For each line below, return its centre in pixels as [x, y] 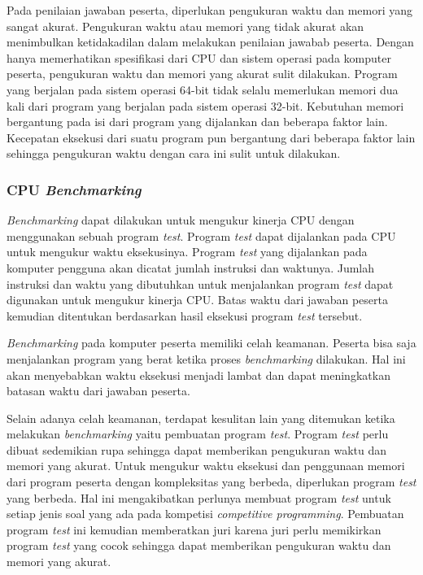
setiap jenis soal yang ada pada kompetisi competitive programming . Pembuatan [205, 514]
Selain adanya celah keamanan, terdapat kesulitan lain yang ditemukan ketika [201, 418]
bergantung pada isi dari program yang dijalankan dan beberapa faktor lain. [197, 122]
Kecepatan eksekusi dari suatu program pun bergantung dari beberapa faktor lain [211, 137]
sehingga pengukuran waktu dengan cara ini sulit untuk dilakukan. [174, 153]
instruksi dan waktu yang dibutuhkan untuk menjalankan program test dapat [200, 283]
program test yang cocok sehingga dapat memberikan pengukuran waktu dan [199, 545]
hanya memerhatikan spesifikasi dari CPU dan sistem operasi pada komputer [199, 57]
